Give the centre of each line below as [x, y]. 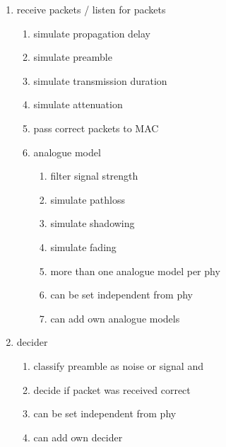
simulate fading [83, 246]
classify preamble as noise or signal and [118, 365]
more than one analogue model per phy [135, 271]
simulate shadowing [93, 223]
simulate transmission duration [100, 80]
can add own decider [78, 437]
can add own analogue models [115, 318]
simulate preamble [73, 57]
